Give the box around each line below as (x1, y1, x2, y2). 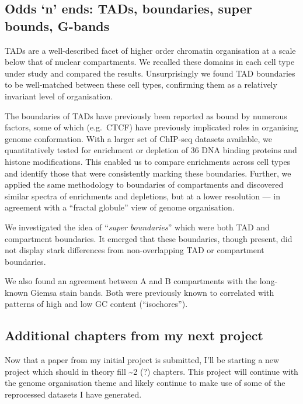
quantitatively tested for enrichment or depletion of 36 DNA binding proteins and (5, 144, 297, 156)
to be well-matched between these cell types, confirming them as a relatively (5, 78, 277, 91)
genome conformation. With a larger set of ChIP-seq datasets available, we (5, 132, 272, 144)
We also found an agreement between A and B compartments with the (5, 275, 257, 287)
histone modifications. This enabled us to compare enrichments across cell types (5, 155, 291, 167)
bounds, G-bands (5, 16, 110, 34)
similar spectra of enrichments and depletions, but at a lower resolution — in (5, 189, 280, 202)
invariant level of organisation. (5, 89, 113, 102)
